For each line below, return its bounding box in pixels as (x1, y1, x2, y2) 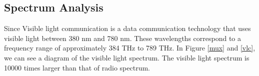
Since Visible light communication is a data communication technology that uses (4, 23, 251, 33)
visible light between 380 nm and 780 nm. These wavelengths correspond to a (4, 32, 241, 43)
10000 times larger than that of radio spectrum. (4, 62, 150, 72)
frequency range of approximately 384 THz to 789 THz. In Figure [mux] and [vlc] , (4, 42, 255, 53)
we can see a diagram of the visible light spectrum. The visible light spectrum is (4, 52, 249, 62)
